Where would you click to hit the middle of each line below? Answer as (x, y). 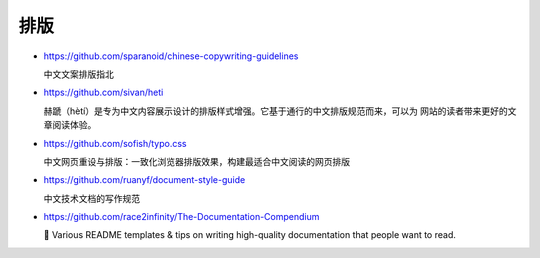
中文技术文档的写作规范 (91, 198)
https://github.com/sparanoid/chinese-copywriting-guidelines (171, 56)
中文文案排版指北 (78, 74)
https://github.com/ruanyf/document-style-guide (144, 180)
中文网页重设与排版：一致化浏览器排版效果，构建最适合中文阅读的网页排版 (196, 161)
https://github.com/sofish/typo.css (115, 143)
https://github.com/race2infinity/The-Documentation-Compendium (181, 217)
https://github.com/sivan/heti (103, 92)
